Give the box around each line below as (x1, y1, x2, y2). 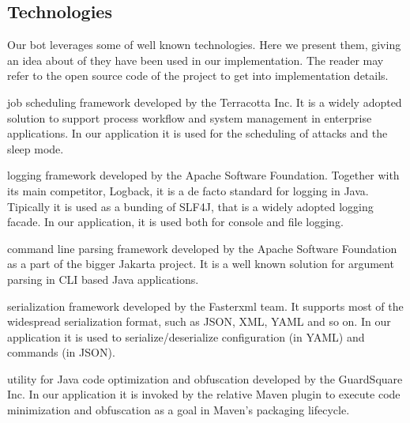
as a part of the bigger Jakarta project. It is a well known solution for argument (7, 255, 394, 272)
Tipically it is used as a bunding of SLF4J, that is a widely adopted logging (7, 198, 374, 214)
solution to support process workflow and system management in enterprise (7, 109, 372, 126)
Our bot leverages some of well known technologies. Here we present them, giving (7, 36, 401, 53)
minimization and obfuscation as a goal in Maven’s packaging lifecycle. (7, 402, 350, 418)
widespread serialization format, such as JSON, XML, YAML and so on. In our (7, 313, 391, 330)
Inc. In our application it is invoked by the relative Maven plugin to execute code (7, 386, 401, 402)
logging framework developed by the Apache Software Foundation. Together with (7, 167, 400, 183)
